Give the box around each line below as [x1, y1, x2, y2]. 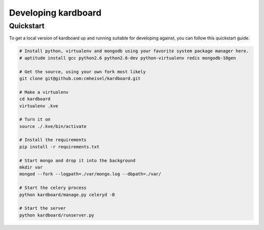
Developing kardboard [9, 7, 102, 18]
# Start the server [19, 206, 66, 211]
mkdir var [19, 165, 43, 170]
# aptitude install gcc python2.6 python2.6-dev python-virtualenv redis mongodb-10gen [19, 55, 236, 61]
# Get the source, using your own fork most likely [19, 69, 146, 74]
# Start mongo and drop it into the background [19, 158, 135, 163]
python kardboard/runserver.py [19, 212, 95, 218]
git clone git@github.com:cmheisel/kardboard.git [19, 76, 141, 81]
